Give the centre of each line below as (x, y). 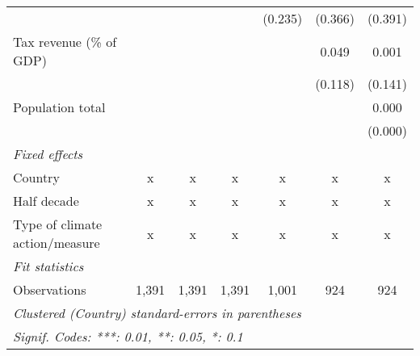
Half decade (46, 201)
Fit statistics (48, 266)
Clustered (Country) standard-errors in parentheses (157, 313)
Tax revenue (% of (65, 42)
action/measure (57, 243)
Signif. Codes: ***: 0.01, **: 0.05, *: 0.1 (128, 336)
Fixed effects (48, 154)
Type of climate (58, 224)
